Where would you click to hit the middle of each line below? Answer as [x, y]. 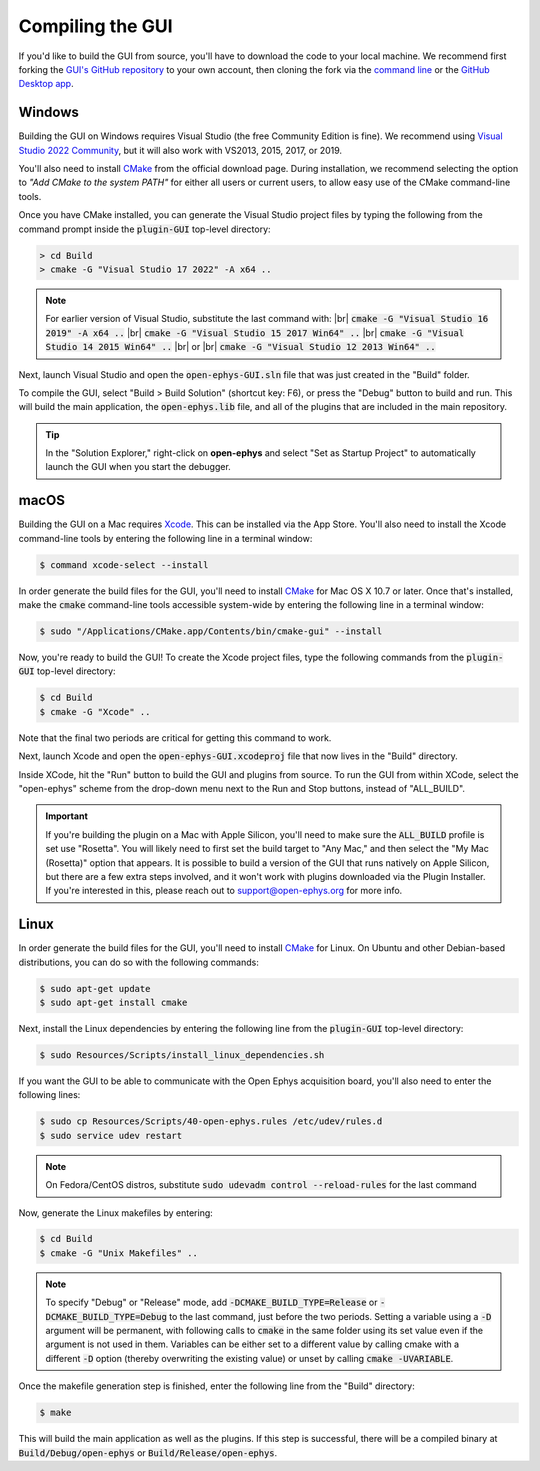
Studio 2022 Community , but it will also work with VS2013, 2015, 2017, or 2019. [180, 150]
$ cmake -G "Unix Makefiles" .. [119, 1253]
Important [67, 816]
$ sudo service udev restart [111, 1135]
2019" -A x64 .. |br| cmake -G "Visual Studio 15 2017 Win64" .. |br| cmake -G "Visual [255, 332]
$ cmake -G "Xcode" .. [95, 711]
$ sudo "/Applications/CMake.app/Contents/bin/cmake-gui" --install [211, 631]
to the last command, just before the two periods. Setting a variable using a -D [330, 1316]
